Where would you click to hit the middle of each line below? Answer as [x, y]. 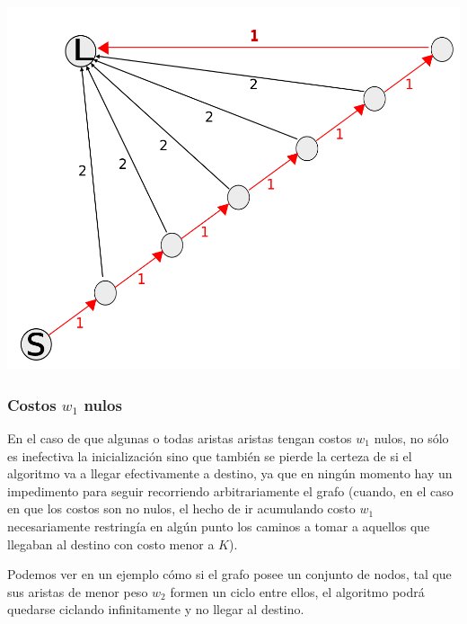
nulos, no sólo [411, 438]
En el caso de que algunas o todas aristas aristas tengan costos [180, 438]
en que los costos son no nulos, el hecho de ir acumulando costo [181, 508]
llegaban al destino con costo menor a [111, 544]
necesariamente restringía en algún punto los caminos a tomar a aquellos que [219, 526]
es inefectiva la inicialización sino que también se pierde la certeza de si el [210, 455]
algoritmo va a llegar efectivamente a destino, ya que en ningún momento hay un [230, 473]
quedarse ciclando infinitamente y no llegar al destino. [156, 609]
